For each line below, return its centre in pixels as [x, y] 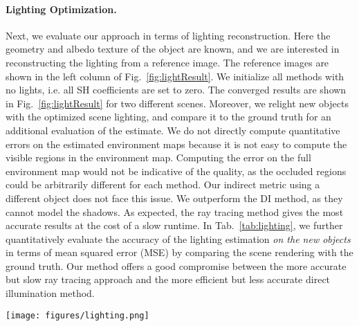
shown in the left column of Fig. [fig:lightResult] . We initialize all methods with [175, 76]
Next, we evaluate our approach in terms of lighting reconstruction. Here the [168, 35]
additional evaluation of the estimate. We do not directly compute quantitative [173, 130]
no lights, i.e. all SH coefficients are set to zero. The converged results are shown [176, 90]
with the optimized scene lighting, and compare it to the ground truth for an [168, 117]
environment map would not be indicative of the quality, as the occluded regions [176, 171]
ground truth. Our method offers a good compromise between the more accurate [176, 265]
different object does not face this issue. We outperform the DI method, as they [174, 198]
